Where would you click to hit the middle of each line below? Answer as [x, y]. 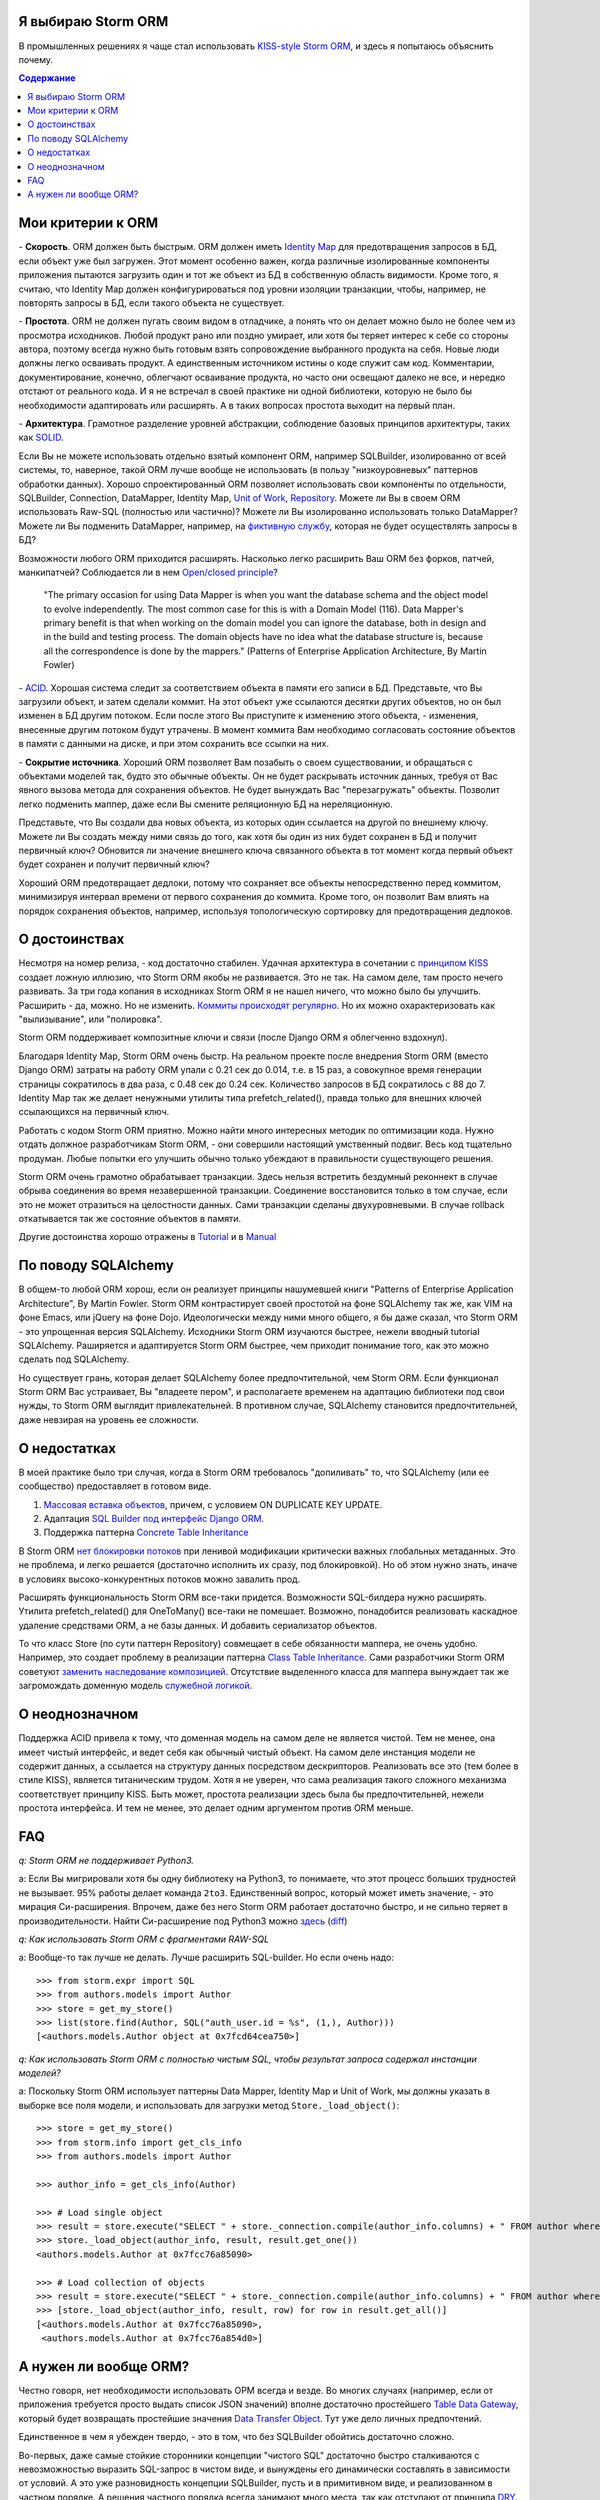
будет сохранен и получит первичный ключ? [114, 864]
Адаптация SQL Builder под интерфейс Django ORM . [154, 1518]
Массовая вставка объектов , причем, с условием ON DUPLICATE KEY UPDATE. [213, 1504]
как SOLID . [41, 437]
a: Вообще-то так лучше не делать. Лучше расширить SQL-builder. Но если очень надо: [206, 1957]
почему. [36, 59]
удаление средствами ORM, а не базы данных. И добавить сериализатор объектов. [198, 1625]
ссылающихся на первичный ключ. [94, 1112]
